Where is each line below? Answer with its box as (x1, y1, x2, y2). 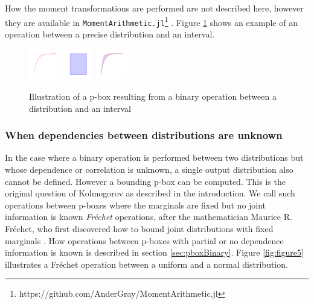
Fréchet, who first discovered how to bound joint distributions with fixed (5, 222, 274, 234)
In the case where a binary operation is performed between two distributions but (5, 151, 304, 164)
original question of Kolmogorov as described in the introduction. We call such (5, 187, 295, 199)
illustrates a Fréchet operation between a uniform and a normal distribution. (5, 257, 288, 270)
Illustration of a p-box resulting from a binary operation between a (29, 89, 277, 102)
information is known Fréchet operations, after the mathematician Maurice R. (5, 210, 292, 223)
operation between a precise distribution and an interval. (5, 27, 215, 40)
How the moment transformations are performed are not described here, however (5, 2, 304, 14)
